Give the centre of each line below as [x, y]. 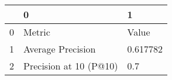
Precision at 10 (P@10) [71, 66]
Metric [37, 32]
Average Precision [60, 49]
